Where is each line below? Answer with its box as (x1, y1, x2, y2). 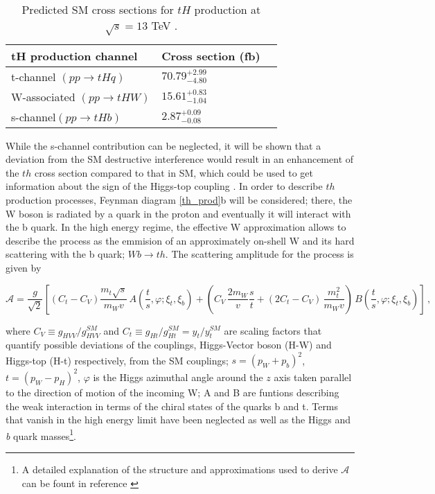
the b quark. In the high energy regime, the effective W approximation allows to (6, 220, 346, 234)
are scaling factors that (224, 323, 322, 337)
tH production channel (11, 47, 138, 64)
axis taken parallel (274, 369, 352, 384)
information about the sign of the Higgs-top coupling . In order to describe (6, 179, 323, 193)
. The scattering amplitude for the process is (165, 247, 354, 261)
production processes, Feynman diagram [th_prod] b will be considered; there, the (6, 192, 353, 206)
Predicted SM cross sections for (21, 1, 174, 17)
